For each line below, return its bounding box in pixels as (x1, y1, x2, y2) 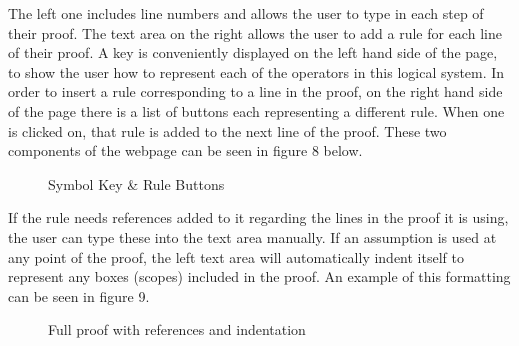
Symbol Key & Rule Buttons (48, 173, 225, 194)
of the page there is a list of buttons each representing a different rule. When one (8, 100, 505, 121)
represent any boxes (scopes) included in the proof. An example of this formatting (8, 266, 511, 287)
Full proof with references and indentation (48, 319, 306, 340)
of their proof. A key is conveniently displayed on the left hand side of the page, (8, 42, 498, 63)
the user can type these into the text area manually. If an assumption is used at (8, 226, 497, 247)
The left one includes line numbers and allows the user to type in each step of (8, 3, 484, 23)
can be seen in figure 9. (8, 285, 150, 306)
